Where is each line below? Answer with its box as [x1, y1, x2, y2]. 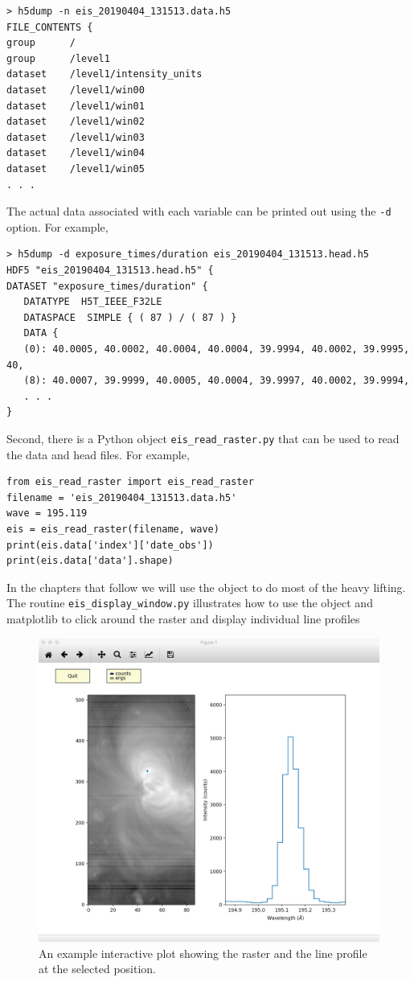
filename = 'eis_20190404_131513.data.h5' [6, 491, 237, 503]
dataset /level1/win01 [6, 100, 145, 112]
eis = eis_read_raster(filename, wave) [6, 523, 219, 535]
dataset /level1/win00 [6, 84, 145, 96]
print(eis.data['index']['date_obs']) [6, 539, 214, 551]
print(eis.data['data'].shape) [6, 555, 174, 567]
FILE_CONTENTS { [6, 21, 93, 33]
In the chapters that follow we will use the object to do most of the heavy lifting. [6, 578, 406, 595]
